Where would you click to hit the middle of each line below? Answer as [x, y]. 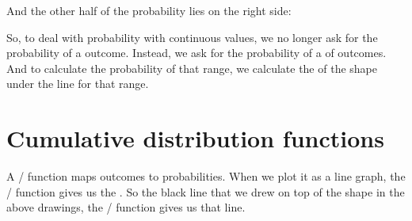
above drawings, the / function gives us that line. [126, 207]
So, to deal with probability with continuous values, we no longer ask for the [192, 37]
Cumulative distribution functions [195, 138]
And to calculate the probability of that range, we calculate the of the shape [192, 68]
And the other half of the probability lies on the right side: [149, 10]
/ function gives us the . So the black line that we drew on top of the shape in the [206, 191]
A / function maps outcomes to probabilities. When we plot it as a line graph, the [206, 176]
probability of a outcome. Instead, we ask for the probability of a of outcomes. [196, 53]
